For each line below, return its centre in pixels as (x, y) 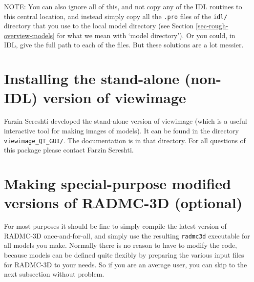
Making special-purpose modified (117, 183)
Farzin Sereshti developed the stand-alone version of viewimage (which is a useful (126, 121)
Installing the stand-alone (92, 78)
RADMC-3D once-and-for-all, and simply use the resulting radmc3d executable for (127, 235)
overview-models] (29, 35)
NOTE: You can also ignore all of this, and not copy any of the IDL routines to (123, 6)
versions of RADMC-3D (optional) (123, 203)
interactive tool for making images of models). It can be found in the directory (121, 130)
